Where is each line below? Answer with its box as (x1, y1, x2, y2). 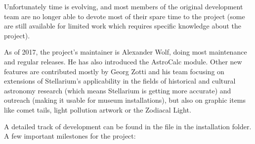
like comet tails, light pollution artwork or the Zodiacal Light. (4, 104, 191, 115)
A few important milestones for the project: (4, 131, 136, 141)
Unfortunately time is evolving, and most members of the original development (4, 1, 243, 11)
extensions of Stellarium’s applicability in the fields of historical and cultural (4, 76, 236, 86)
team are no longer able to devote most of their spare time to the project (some (4, 11, 245, 21)
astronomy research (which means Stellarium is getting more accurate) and (4, 85, 231, 95)
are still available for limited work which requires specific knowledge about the (4, 21, 241, 31)
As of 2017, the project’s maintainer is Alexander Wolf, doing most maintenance (4, 47, 247, 57)
